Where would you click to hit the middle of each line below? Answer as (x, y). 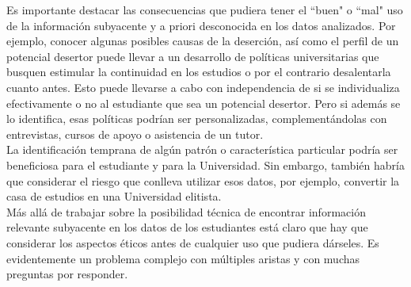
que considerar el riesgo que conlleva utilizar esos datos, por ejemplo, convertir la (203, 180)
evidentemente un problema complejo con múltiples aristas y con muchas (183, 258)
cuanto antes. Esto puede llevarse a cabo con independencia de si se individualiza (203, 87)
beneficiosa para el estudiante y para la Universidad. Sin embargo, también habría (205, 165)
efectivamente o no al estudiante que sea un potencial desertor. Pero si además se (204, 103)
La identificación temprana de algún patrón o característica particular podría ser (202, 149)
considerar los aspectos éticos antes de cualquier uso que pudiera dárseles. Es (193, 242)
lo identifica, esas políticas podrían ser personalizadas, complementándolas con (197, 119)
